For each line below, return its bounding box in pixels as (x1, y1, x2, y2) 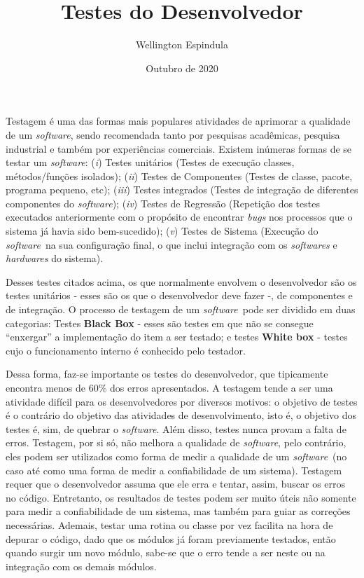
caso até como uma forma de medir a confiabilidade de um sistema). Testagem (6, 462, 342, 477)
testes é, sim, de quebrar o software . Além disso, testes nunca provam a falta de (6, 421, 346, 436)
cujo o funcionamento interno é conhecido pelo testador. (6, 343, 246, 357)
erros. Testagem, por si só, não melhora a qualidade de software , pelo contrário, (6, 435, 346, 450)
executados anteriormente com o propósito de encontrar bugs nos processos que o (6, 209, 353, 224)
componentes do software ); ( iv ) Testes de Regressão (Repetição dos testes (6, 195, 320, 210)
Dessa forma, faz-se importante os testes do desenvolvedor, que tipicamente (6, 366, 328, 381)
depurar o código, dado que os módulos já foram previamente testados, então (6, 531, 336, 546)
